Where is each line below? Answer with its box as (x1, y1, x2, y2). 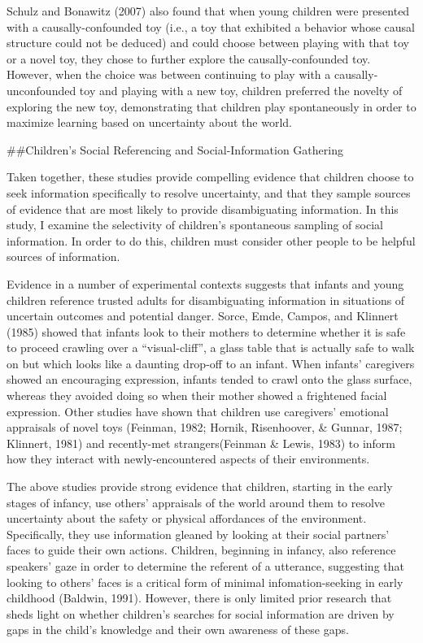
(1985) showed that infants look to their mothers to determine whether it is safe (7, 323, 406, 340)
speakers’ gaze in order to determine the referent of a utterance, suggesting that (7, 558, 404, 574)
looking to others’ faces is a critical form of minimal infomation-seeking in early (7, 573, 403, 590)
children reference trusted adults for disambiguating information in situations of (7, 291, 405, 308)
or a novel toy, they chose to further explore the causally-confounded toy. (7, 50, 371, 67)
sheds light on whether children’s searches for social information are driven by (7, 605, 395, 622)
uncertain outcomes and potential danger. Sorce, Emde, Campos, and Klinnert (7, 307, 399, 324)
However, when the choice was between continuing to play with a (7, 66, 331, 83)
